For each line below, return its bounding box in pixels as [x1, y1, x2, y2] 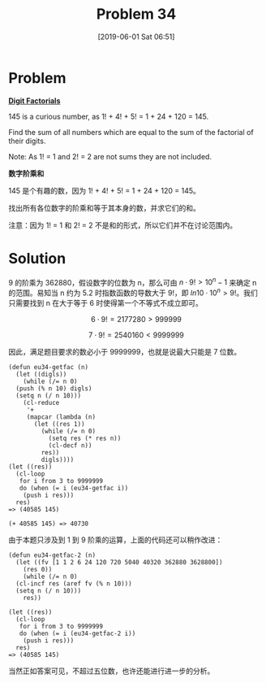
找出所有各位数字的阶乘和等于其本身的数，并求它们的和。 [8, 202, 200, 212]
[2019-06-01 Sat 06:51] [97, 32, 175, 41]
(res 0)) [23, 565, 53, 573]
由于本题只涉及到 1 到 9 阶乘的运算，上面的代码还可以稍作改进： [8, 534, 223, 545]
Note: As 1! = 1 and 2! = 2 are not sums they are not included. [8, 151, 212, 161]
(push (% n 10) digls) [15, 384, 92, 393]
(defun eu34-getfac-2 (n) [8, 550, 96, 559]
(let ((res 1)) [33, 420, 85, 428]
